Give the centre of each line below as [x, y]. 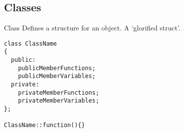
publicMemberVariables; [57, 76]
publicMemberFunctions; [57, 68]
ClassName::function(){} [45, 125]
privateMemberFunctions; [59, 92]
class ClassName [31, 43]
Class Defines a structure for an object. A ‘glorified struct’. [92, 28]
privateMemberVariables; [59, 101]
